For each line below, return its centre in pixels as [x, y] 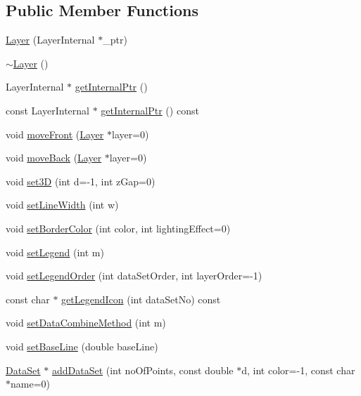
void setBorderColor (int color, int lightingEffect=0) [118, 228]
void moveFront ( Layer [55, 134]
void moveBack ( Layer [54, 158]
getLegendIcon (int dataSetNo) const [141, 299]
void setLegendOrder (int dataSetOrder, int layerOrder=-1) [134, 276]
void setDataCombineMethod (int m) [86, 323]
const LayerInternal [47, 110]
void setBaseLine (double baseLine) [82, 346]
